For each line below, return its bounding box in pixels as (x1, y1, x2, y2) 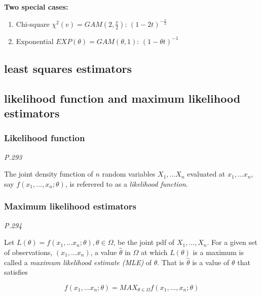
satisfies (4, 267, 28, 277)
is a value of (192, 257, 230, 267)
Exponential (16, 35, 54, 46)
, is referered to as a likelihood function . (65, 178, 188, 189)
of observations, (4, 246, 53, 257)
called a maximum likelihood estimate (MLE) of (4, 257, 152, 267)
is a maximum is (193, 246, 244, 257)
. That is (157, 257, 184, 267)
